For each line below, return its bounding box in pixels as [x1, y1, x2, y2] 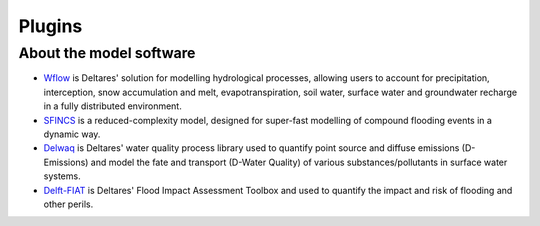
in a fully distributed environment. [43, 100, 182, 112]
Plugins [18, 15, 83, 37]
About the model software [18, 44, 196, 62]
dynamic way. [43, 128, 101, 140]
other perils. [43, 198, 94, 210]
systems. [43, 170, 81, 182]
